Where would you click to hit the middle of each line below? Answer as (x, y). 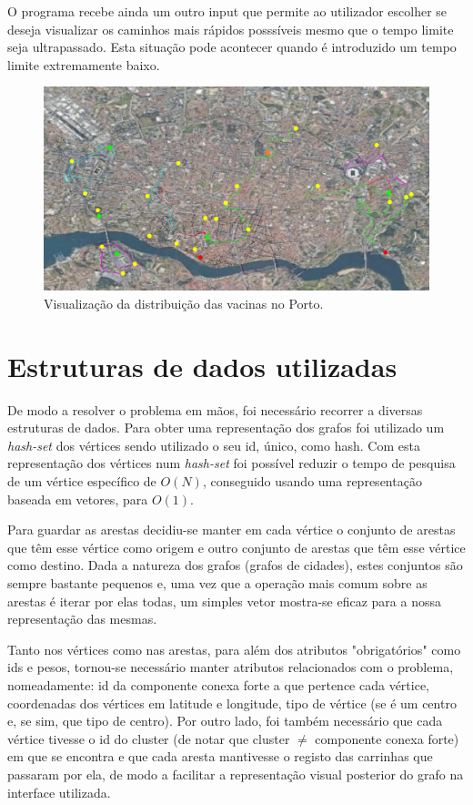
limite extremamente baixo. (84, 64)
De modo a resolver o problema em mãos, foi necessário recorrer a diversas (215, 409)
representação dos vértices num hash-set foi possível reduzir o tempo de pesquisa (231, 463)
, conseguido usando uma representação (312, 481)
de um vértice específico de (82, 481)
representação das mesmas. (82, 619)
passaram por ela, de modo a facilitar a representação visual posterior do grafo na (236, 774)
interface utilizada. (59, 792)
